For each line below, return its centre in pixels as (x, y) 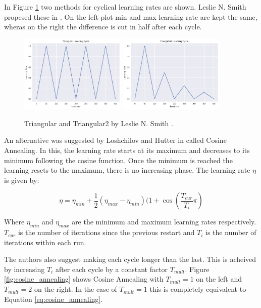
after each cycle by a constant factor (112, 269)
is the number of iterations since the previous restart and (106, 232)
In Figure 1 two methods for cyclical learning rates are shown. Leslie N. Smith (125, 7)
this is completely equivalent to (198, 289)
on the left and (219, 279)
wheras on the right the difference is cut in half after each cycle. (103, 27)
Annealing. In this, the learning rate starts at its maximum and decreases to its (127, 150)
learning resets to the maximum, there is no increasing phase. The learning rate (127, 170)
